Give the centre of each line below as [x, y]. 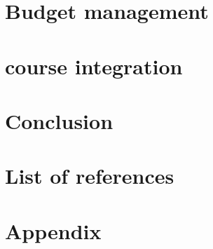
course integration [94, 66]
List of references [90, 176]
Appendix [53, 230]
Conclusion [59, 120]
